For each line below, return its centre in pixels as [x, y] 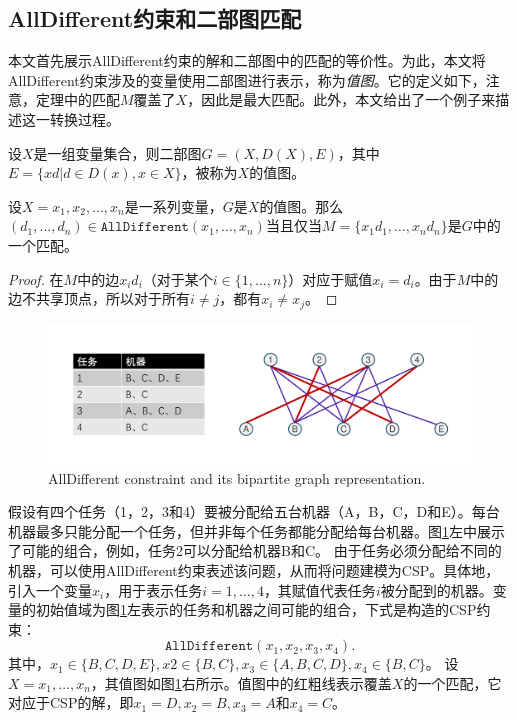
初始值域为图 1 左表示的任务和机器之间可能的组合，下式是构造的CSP [256, 609]
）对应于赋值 [330, 278]
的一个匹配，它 [452, 682]
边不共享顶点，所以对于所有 [99, 298]
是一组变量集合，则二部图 [117, 152]
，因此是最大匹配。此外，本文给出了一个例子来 [341, 99]
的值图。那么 [301, 205]
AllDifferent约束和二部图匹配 [155, 18]
